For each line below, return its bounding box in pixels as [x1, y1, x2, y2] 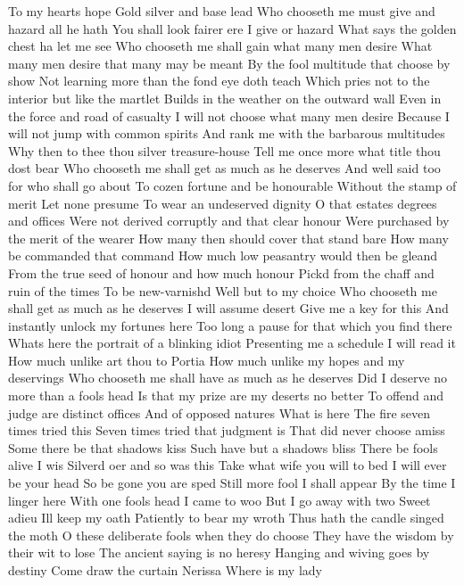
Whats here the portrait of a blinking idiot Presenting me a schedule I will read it [8, 334, 456, 352]
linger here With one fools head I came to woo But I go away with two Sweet [8, 490, 431, 509]
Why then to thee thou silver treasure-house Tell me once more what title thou [8, 141, 441, 160]
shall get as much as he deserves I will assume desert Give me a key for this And [8, 299, 449, 317]
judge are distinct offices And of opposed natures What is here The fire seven [8, 403, 431, 422]
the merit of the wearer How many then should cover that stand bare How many [8, 228, 449, 247]
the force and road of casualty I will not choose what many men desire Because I [8, 106, 450, 125]
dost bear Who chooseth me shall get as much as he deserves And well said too [8, 159, 441, 177]
